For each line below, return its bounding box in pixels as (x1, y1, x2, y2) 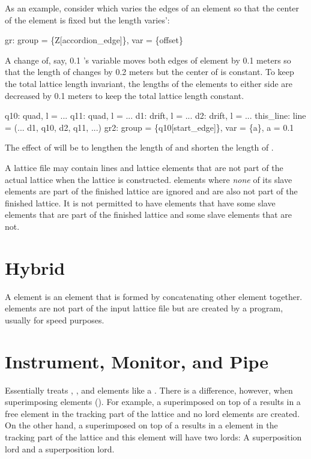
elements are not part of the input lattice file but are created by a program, (5, 302, 283, 314)
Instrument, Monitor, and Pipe (5, 349, 268, 373)
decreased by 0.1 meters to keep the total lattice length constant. (5, 89, 244, 101)
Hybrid (5, 255, 65, 280)
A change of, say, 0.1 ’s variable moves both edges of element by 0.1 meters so (5, 53, 291, 66)
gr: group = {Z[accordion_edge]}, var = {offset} (5, 34, 183, 46)
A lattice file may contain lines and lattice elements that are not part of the (5, 161, 283, 173)
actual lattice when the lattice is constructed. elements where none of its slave (5, 173, 292, 185)
